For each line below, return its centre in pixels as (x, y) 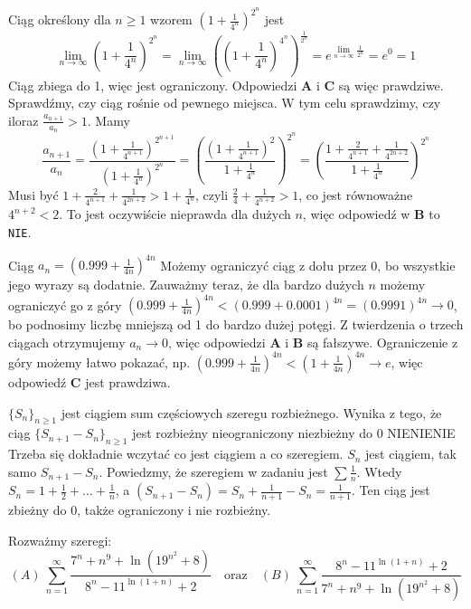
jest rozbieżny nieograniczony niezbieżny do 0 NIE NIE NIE (294, 433)
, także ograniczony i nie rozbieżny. (174, 510)
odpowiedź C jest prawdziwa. (89, 381)
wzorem (171, 19)
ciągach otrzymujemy (67, 342)
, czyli (212, 194)
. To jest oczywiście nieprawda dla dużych (175, 214)
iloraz (24, 120)
